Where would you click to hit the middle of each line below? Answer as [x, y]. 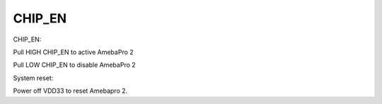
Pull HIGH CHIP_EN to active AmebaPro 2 [73, 52]
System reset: [33, 78]
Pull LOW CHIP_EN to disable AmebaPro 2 [74, 65]
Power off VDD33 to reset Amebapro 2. [70, 91]
